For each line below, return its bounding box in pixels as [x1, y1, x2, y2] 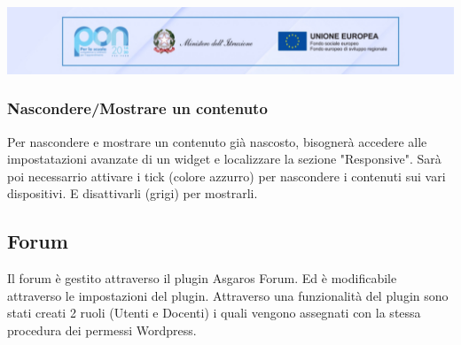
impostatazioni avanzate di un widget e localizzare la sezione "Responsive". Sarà [7, 149, 441, 168]
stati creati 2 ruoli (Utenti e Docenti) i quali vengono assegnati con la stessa [7, 303, 421, 322]
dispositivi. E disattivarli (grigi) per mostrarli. [7, 184, 258, 203]
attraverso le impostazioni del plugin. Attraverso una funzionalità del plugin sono [7, 286, 449, 304]
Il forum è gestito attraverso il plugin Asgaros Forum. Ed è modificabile [7, 269, 397, 287]
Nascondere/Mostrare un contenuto [7, 97, 268, 119]
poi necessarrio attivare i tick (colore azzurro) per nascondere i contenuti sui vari [7, 166, 446, 185]
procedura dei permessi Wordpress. [7, 320, 197, 339]
